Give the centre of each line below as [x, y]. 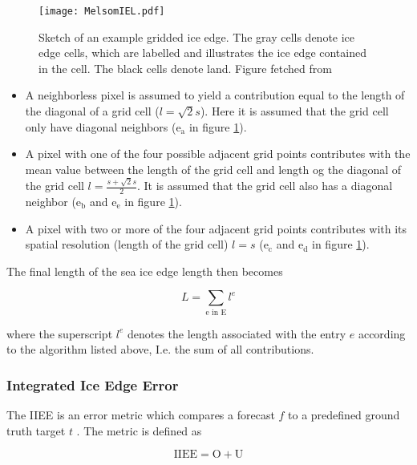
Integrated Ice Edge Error [93, 384]
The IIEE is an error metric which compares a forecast [141, 415]
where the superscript [60, 333]
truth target [36, 430]
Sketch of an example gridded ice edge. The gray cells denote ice [197, 36]
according [382, 333]
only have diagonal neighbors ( [101, 126]
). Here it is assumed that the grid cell [294, 111]
